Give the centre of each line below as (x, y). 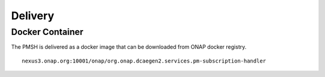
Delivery (32, 16)
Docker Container (47, 32)
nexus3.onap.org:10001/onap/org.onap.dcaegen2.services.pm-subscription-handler (144, 61)
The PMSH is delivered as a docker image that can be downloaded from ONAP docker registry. (129, 47)
